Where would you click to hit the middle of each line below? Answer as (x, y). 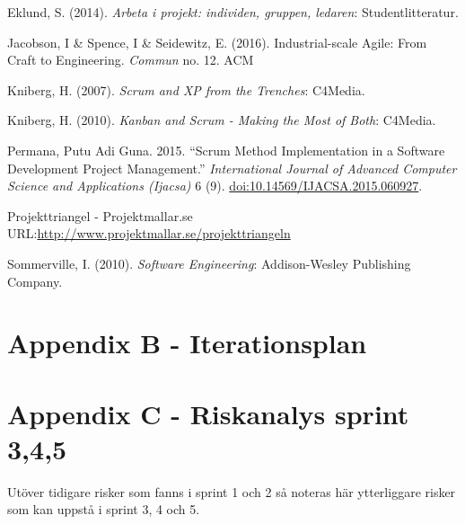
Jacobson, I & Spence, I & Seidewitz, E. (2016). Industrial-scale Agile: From (217, 42)
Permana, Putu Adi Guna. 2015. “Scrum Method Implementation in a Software (226, 150)
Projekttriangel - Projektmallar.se (100, 215)
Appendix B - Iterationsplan (187, 343)
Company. (35, 281)
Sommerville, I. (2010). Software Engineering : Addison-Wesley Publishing (209, 263)
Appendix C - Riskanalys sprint (208, 413)
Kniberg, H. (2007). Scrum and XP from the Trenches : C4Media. (186, 89)
